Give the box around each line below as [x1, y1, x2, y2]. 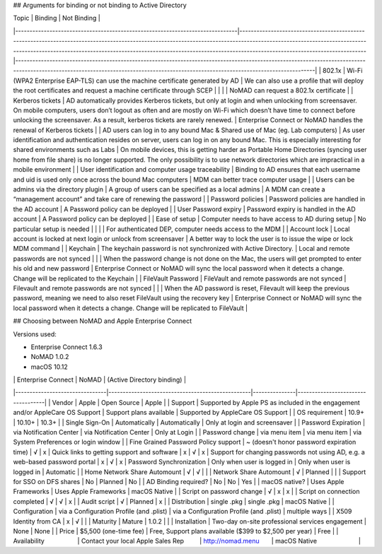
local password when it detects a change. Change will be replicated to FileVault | [13, 304, 248, 312]
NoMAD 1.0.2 [30, 353, 69, 361]
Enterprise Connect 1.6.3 [30, 343, 103, 351]
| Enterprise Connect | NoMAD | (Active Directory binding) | [13, 375, 187, 384]
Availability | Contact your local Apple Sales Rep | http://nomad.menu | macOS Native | [13, 537, 361, 546]
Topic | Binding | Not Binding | [13, 14, 100, 23]
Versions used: [13, 329, 57, 338]
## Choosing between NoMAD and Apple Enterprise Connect [13, 317, 192, 325]
